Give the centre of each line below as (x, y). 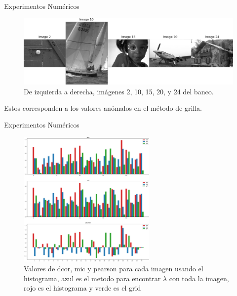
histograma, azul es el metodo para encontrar (92, 278)
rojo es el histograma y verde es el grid (82, 288)
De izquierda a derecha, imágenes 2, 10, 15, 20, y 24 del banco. (119, 91)
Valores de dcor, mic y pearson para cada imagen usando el (114, 269)
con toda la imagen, (199, 278)
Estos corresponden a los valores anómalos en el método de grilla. (103, 108)
